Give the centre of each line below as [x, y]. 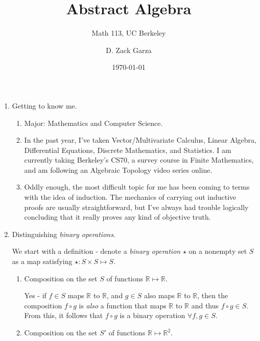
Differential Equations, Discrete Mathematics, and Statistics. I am [128, 150]
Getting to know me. [44, 105]
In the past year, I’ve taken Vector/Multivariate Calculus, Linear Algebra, [140, 140]
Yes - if [35, 295]
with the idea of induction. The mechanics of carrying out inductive [130, 197]
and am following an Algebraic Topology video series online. [118, 169]
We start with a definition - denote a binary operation [96, 251]
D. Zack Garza [129, 50]
